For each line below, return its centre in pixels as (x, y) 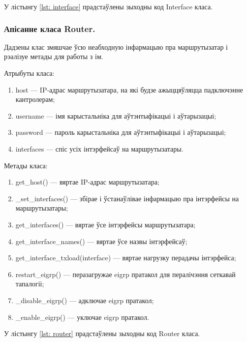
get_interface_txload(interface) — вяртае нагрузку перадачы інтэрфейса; (126, 258)
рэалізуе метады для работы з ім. (54, 56)
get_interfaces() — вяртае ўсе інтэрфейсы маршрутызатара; (106, 224)
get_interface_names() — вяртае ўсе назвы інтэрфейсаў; (101, 241)
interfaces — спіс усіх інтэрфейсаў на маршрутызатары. (99, 148)
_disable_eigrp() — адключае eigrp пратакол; (85, 300)
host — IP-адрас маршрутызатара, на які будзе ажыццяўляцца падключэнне (129, 89)
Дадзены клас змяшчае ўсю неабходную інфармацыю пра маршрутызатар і (116, 47)
